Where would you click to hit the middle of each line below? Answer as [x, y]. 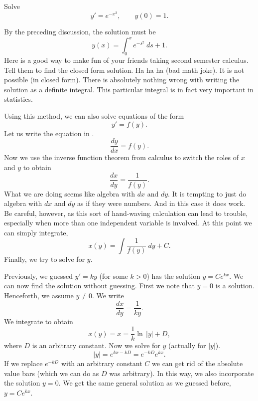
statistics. [18, 99]
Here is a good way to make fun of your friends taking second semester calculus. [126, 60]
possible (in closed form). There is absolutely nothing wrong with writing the [122, 80]
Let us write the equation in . [49, 133]
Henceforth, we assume [39, 295]
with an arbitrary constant [102, 363]
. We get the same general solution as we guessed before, [145, 383]
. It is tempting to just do [207, 193]
